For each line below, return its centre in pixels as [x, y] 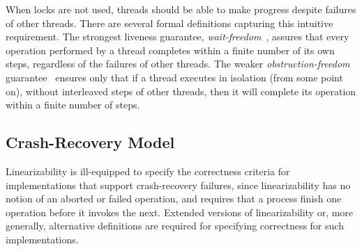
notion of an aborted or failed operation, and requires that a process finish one [174, 199]
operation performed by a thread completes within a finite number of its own [170, 50]
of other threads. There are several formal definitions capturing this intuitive [169, 23]
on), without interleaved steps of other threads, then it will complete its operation [181, 91]
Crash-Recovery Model [90, 142]
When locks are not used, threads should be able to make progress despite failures [181, 9]
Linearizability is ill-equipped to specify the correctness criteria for [148, 171]
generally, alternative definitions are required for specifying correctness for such [175, 226]
